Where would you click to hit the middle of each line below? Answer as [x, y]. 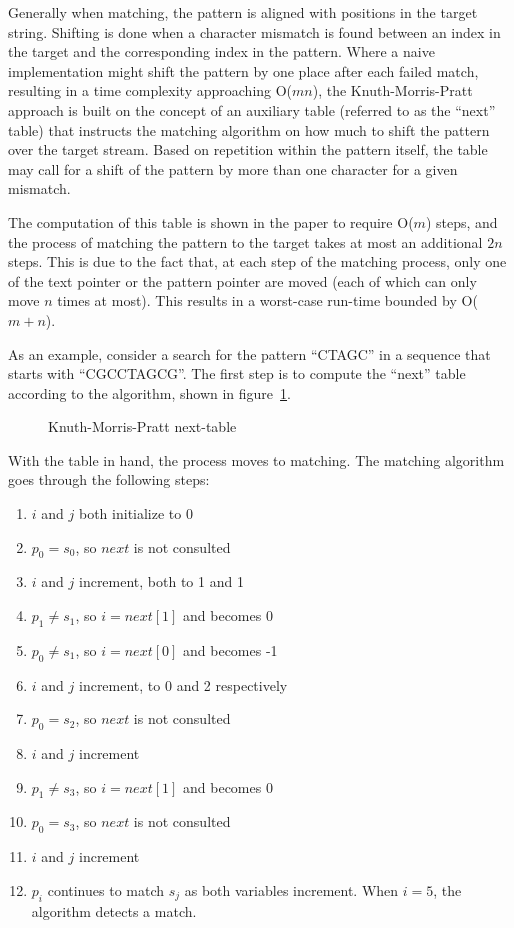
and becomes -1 [230, 649]
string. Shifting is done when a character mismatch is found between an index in [254, 31]
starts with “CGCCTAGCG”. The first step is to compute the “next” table [237, 373]
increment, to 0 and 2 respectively [183, 684]
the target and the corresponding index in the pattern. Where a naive [221, 51]
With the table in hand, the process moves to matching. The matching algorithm [256, 459]
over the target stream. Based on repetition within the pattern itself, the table [248, 149]
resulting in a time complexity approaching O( [150, 90]
